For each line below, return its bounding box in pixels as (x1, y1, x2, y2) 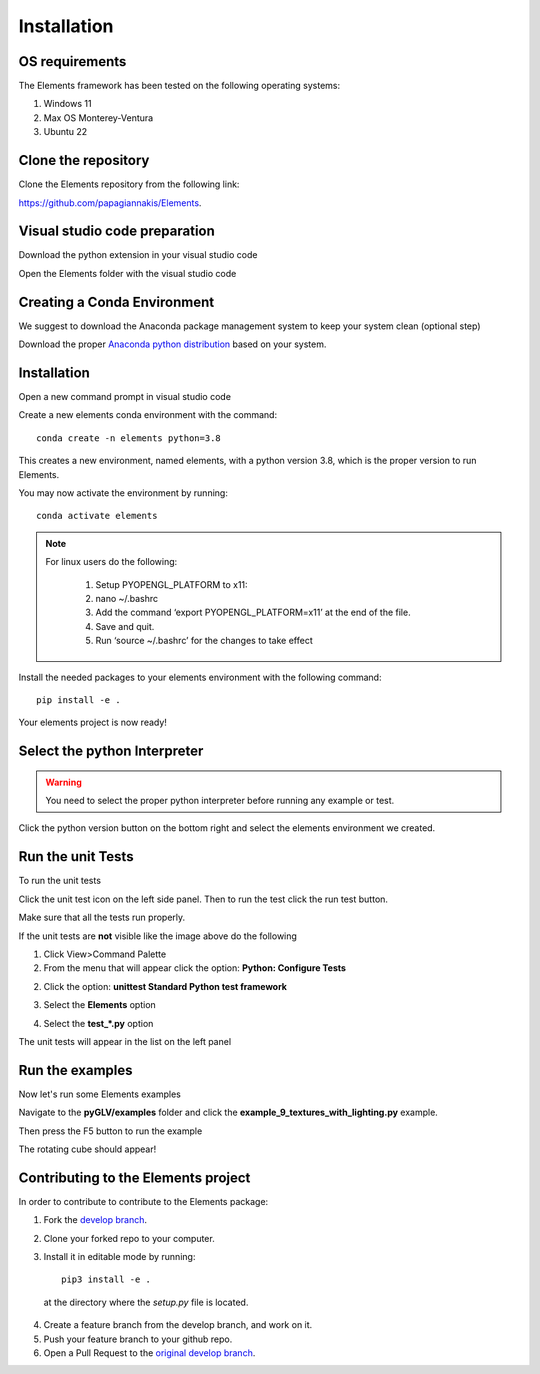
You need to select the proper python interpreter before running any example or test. (45, 795, 395, 807)
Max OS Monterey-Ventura (43, 111, 154, 124)
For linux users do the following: (45, 556, 178, 568)
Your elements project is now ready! (18, 716, 167, 729)
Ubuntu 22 (43, 126, 88, 138)
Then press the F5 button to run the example (18, 1125, 203, 1137)
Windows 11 (43, 98, 92, 110)
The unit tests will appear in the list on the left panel (18, 1035, 232, 1047)
